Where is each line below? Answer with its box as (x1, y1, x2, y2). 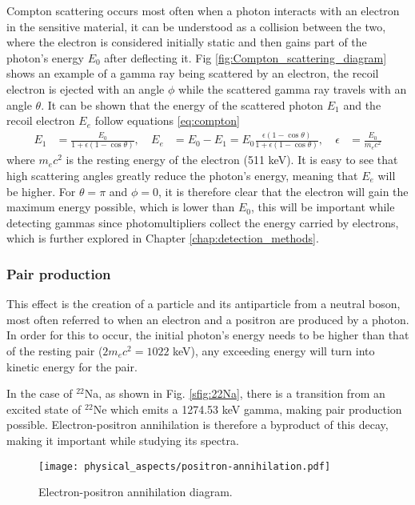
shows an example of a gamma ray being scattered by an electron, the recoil (6, 65, 379, 82)
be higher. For (6, 182, 76, 199)
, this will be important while (251, 198, 395, 215)
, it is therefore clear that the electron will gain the (158, 182, 409, 199)
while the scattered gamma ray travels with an (178, 80, 407, 97)
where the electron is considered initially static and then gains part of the (6, 34, 367, 50)
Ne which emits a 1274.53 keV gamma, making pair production (93, 400, 402, 417)
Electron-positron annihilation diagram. (38, 483, 233, 500)
